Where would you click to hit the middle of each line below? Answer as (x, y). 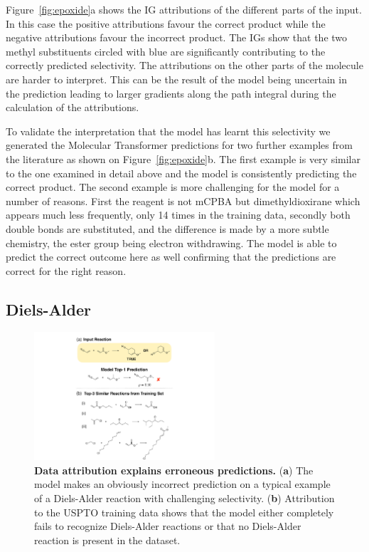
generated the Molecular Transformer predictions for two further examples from (179, 145)
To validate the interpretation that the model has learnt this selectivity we (168, 131)
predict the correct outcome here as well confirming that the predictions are (171, 257)
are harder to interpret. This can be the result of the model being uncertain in (176, 79)
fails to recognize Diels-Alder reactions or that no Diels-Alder (168, 526)
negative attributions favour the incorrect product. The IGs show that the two (177, 37)
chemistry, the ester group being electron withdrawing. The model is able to (171, 243)
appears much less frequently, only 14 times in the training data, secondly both (178, 215)
